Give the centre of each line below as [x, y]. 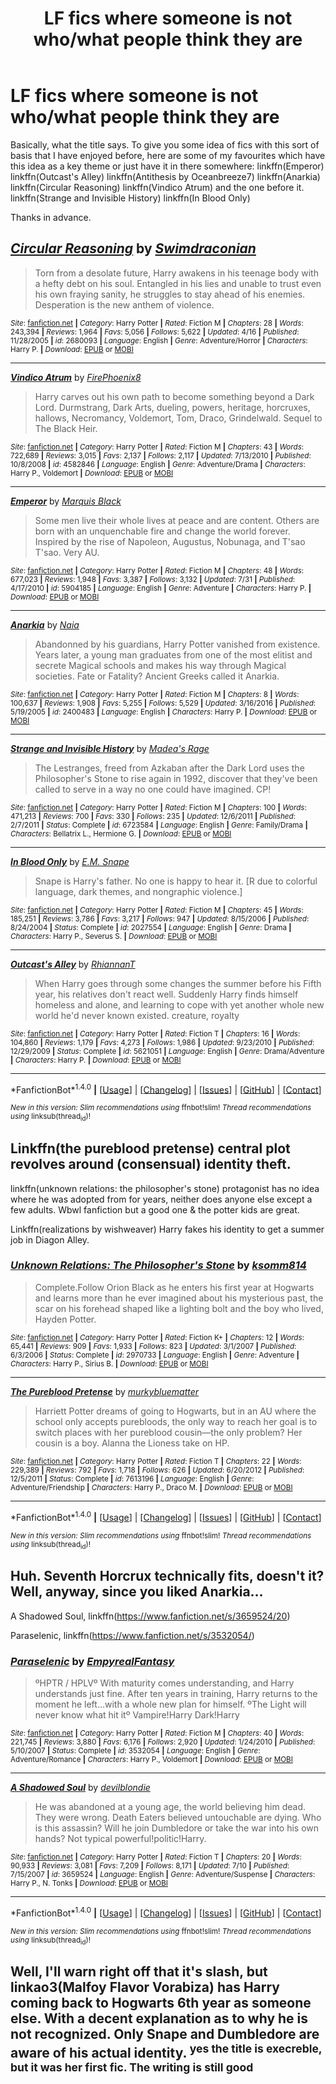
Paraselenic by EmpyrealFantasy [92, 1661]
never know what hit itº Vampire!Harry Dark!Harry [137, 1714]
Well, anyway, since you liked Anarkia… [137, 1592]
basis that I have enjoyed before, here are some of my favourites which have [168, 155]
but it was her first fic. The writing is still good [132, 2067]
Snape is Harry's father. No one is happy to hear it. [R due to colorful [176, 881]
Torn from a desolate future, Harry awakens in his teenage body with [176, 273]
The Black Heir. [66, 428]
